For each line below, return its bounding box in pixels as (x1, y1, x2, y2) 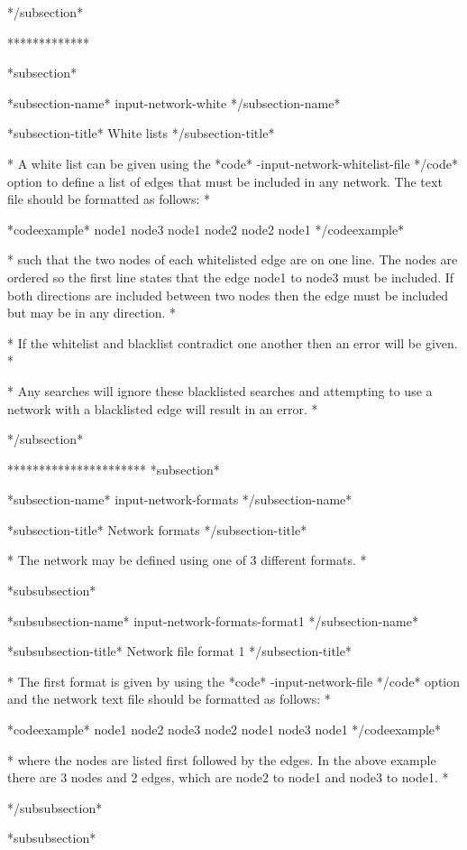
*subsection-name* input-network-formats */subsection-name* (7, 490, 353, 509)
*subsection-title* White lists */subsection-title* (7, 124, 275, 143)
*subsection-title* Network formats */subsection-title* (7, 520, 307, 539)
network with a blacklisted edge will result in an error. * (7, 399, 318, 418)
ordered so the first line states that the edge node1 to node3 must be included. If (7, 267, 454, 286)
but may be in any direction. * (7, 303, 177, 322)
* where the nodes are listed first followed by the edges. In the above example (7, 750, 436, 769)
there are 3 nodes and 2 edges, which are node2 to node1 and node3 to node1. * (7, 768, 449, 787)
